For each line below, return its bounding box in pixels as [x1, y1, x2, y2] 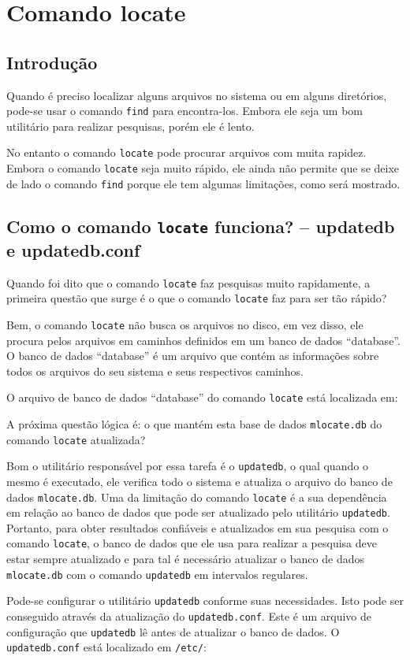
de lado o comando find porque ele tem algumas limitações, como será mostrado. [6, 175, 401, 191]
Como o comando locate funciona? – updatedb [6, 213, 395, 238]
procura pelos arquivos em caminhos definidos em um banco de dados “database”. [6, 332, 401, 348]
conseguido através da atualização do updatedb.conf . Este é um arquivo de [6, 608, 372, 624]
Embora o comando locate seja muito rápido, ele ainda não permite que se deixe [6, 160, 400, 176]
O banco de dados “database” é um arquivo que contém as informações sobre [6, 347, 379, 364]
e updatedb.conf [6, 237, 140, 261]
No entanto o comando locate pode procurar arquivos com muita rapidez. [6, 144, 367, 161]
